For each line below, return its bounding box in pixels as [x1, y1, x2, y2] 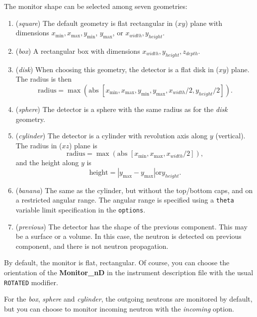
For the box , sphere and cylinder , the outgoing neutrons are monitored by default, [4, 294, 253, 304]
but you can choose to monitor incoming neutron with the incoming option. [4, 303, 234, 314]
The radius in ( [15, 140, 62, 150]
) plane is [69, 140, 97, 150]
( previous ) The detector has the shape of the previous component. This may [15, 221, 248, 231]
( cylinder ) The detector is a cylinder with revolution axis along [15, 130, 208, 141]
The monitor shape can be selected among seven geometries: [4, 1, 187, 11]
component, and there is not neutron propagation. [15, 240, 169, 251]
